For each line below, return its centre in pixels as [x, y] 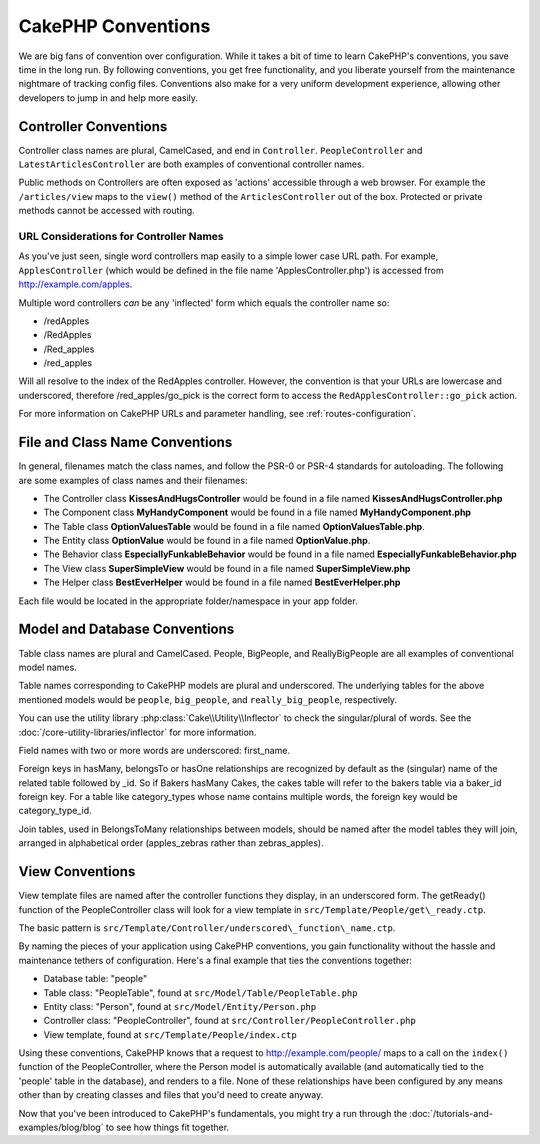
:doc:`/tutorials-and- [451, 1113]
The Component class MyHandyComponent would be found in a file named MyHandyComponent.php [257, 512]
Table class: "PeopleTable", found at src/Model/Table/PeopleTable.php [200, 992]
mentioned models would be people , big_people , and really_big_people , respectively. [208, 699]
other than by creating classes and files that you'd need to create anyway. [171, 1095]
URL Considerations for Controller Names [121, 236]
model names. [47, 667]
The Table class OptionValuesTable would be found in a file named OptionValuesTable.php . [234, 526]
